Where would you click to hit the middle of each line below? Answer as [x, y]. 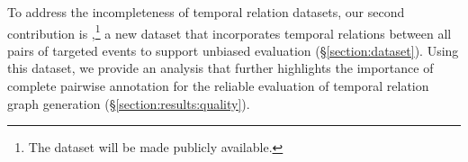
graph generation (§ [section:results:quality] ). [129, 103]
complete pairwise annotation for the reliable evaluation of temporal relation [218, 86]
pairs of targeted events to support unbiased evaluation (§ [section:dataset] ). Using [233, 50]
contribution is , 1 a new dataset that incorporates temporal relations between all [229, 31]
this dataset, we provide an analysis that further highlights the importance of [220, 68]
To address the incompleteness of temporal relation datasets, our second [206, 12]
